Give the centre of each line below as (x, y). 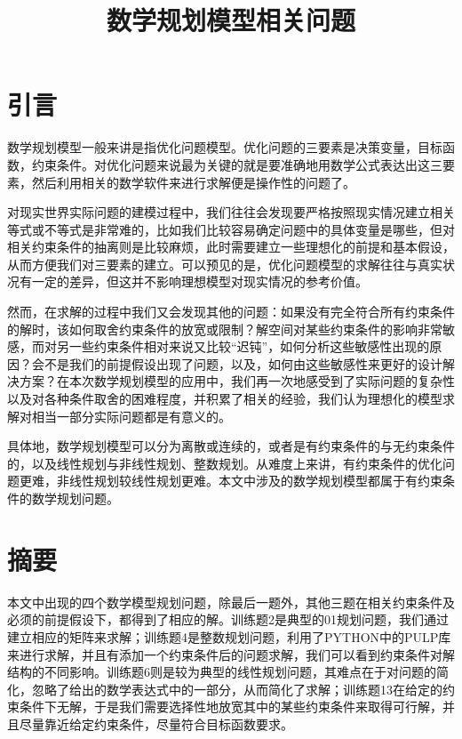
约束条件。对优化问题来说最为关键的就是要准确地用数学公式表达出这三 (237, 164)
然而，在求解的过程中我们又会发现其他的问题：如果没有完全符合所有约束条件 (231, 312)
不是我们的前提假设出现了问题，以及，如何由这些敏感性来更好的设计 (243, 363)
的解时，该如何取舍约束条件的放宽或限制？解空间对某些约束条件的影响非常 (225, 329)
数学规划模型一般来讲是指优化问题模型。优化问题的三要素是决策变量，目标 (225, 147)
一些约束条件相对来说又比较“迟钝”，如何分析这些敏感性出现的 (249, 346)
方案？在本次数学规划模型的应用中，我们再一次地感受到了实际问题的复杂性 (237, 381)
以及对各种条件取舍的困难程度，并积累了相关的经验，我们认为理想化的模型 (225, 399)
